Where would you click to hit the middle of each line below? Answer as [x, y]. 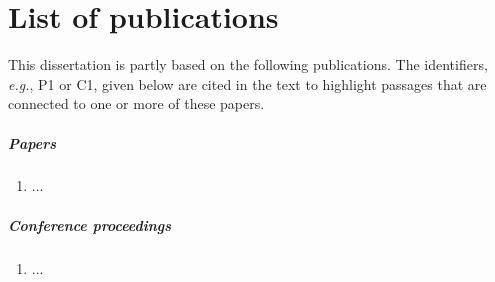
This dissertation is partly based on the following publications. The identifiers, [248, 64]
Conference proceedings [90, 224]
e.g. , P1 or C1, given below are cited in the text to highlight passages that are [247, 83]
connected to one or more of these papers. [136, 103]
